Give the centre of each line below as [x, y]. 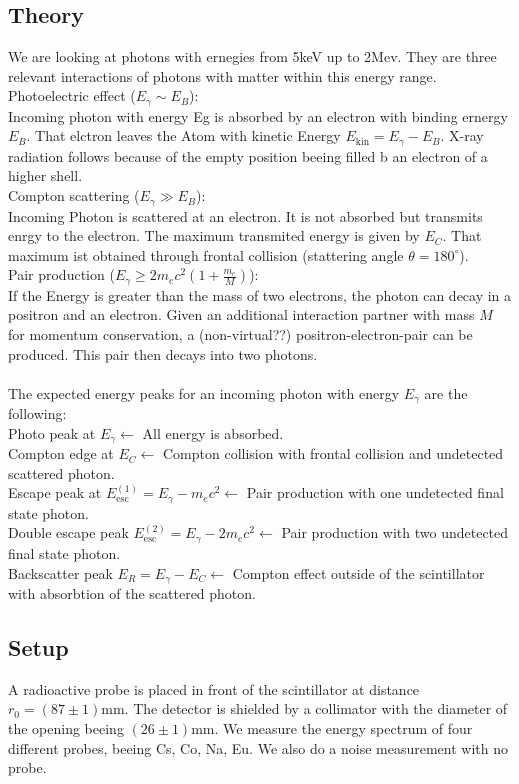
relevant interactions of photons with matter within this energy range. [222, 75]
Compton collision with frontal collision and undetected [333, 453]
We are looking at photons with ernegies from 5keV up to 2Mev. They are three [252, 56]
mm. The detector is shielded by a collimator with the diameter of [304, 708]
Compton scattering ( [74, 195]
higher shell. [45, 175]
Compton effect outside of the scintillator [358, 572]
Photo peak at [52, 432]
